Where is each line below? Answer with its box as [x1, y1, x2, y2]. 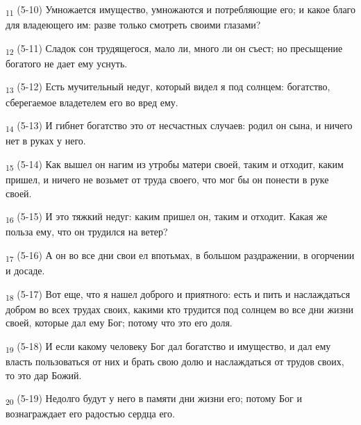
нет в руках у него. [6, 133, 86, 148]
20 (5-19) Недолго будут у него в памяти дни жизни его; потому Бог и [6, 391, 302, 408]
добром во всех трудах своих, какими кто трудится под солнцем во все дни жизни [6, 301, 354, 316]
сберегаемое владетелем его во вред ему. [6, 94, 178, 109]
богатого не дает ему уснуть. [6, 56, 128, 70]
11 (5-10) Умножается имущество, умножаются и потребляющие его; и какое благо [6, 2, 356, 18]
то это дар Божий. [6, 367, 82, 382]
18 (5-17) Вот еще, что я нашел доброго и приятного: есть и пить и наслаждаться [6, 286, 351, 303]
